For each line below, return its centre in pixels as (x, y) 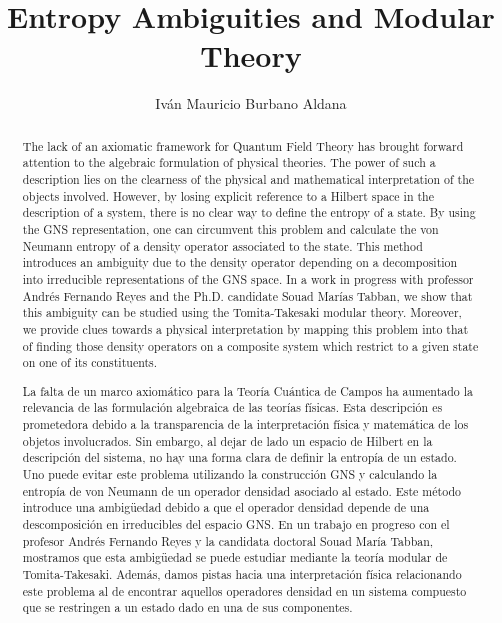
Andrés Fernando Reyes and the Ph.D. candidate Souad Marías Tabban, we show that (247, 295)
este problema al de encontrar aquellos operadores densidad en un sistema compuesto (244, 590)
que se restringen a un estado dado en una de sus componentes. (187, 607)
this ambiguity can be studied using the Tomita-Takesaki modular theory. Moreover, (242, 312)
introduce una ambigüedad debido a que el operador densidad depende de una (226, 507)
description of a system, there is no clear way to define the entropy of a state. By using (249, 212)
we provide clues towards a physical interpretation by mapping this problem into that (245, 328)
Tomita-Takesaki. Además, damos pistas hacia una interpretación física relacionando (242, 574)
